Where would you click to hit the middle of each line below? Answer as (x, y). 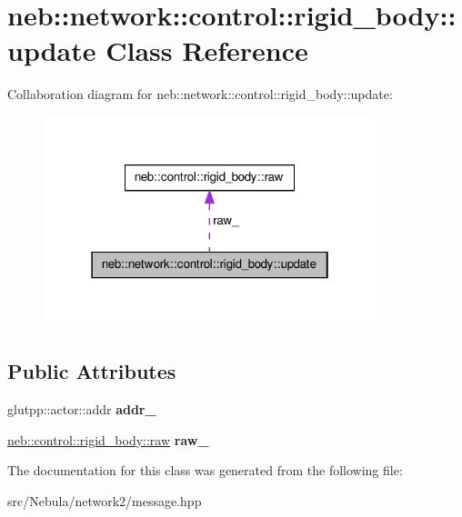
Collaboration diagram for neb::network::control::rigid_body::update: (200, 94)
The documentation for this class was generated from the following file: (205, 470)
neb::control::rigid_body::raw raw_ (108, 439)
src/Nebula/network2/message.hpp (105, 500)
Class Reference (207, 50)
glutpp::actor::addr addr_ (82, 408)
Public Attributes (92, 371)
